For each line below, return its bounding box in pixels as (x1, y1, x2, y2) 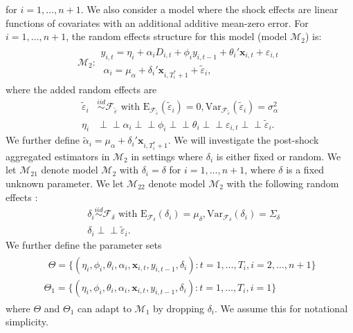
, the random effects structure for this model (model (66, 29, 287, 44)
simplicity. (6, 314, 48, 329)
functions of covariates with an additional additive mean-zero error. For (6, 15, 309, 30)
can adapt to (78, 301, 132, 315)
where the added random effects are (6, 82, 157, 97)
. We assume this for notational (215, 301, 348, 315)
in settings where (131, 149, 203, 163)
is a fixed (286, 162, 325, 177)
